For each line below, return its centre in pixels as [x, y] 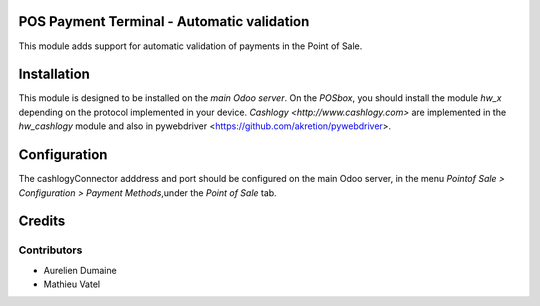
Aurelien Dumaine [80, 270]
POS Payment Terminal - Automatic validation [164, 21]
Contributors [50, 250]
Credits [42, 221]
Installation [54, 74]
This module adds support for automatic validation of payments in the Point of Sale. [190, 46]
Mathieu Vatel [71, 284]
